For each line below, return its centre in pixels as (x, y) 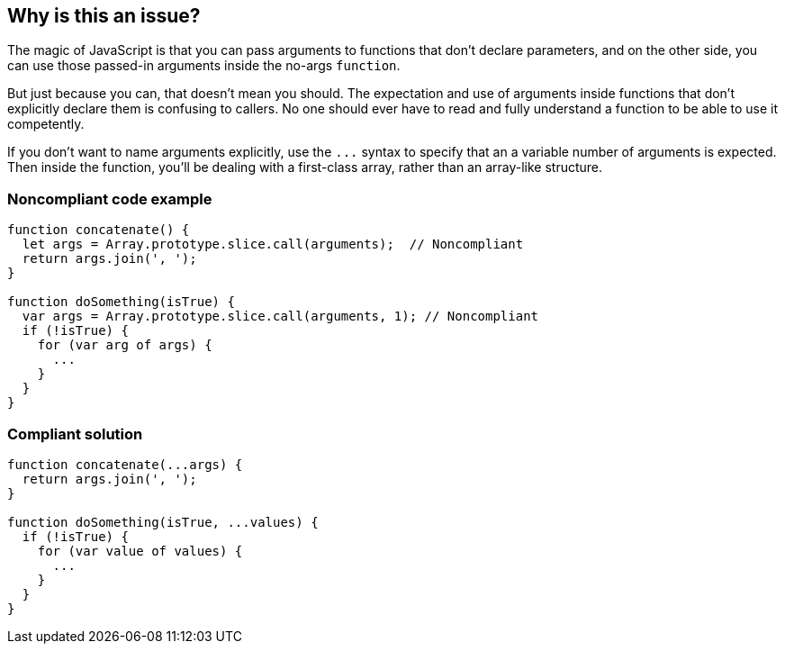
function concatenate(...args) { (125, 464)
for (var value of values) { (140, 551)
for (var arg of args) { (125, 345)
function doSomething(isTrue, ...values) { (163, 522)
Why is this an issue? (104, 16)
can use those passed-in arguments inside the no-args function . (204, 66)
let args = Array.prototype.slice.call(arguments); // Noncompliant (273, 244)
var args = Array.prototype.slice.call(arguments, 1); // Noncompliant (280, 316)
